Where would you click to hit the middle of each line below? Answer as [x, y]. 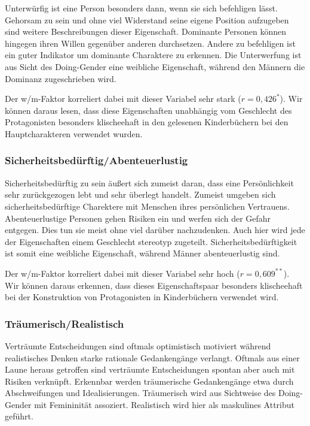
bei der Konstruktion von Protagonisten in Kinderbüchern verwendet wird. [142, 297]
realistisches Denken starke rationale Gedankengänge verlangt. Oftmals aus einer [152, 357]
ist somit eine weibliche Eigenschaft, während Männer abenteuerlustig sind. [142, 253]
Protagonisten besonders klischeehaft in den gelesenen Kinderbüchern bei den [147, 122]
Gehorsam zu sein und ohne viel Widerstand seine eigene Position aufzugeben [147, 19]
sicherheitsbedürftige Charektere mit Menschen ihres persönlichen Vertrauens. [147, 206]
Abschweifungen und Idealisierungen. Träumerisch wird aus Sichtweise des [140, 393]
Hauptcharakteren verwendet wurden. [74, 133]
